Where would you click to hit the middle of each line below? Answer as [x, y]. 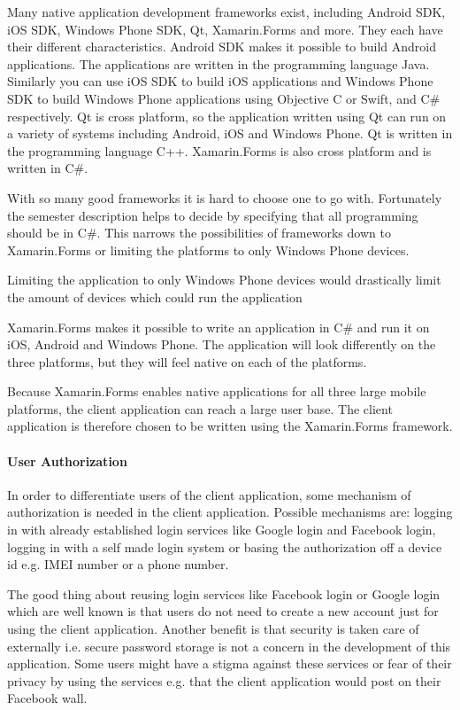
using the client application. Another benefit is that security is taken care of [213, 629]
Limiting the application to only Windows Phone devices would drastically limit [224, 280]
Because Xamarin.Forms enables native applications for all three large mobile [217, 391]
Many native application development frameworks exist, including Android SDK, [226, 12]
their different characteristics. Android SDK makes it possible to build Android [222, 47]
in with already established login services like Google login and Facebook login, [222, 530]
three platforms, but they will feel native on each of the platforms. [187, 361]
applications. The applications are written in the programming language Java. [218, 63]
